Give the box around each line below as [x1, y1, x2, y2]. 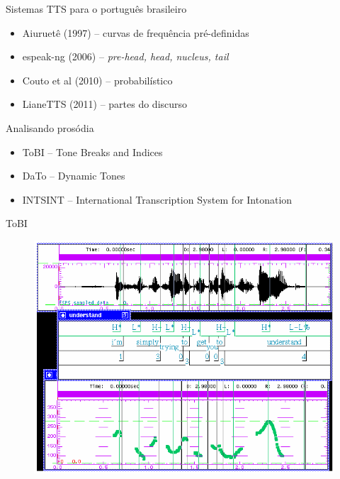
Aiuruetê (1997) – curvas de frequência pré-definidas [22, 25, 249, 40]
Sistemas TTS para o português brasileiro [6, 1, 187, 16]
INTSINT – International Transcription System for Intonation [22, 192, 293, 207]
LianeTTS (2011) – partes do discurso [22, 97, 188, 111]
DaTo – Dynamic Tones [22, 168, 125, 183]
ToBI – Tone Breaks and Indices [22, 144, 163, 159]
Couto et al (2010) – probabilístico [22, 72, 173, 87]
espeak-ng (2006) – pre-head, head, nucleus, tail [22, 49, 229, 64]
